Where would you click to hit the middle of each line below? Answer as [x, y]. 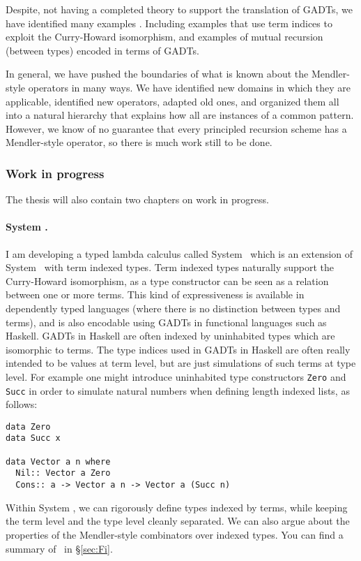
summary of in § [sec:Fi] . [59, 548]
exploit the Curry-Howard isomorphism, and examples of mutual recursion [164, 37]
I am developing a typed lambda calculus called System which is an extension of [179, 253]
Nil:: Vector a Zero [63, 473]
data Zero [28, 427]
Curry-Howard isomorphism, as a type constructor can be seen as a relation [167, 280]
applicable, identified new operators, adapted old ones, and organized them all [172, 101]
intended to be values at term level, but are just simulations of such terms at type [181, 363]
